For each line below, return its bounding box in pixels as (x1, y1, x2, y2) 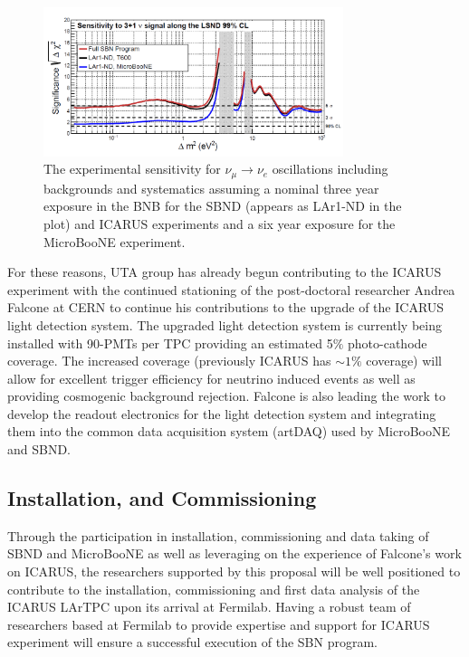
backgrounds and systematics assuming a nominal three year (43, 178, 379, 197)
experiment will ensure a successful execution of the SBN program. (7, 633, 378, 652)
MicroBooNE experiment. (43, 232, 186, 251)
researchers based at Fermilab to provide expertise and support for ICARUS (7, 614, 430, 633)
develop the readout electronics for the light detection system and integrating (7, 404, 436, 423)
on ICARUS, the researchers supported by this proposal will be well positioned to (7, 562, 461, 581)
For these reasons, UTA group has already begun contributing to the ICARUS (7, 262, 442, 281)
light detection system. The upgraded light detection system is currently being (7, 315, 442, 334)
